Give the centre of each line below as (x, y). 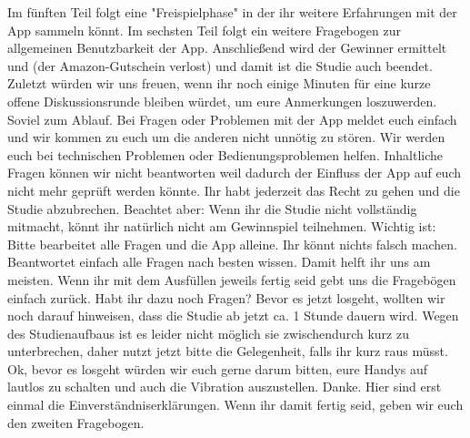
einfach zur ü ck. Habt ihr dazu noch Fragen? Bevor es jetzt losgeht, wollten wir (226, 297)
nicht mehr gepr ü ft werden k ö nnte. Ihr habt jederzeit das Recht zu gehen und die (234, 190)
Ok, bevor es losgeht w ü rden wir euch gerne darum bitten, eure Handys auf (218, 368)
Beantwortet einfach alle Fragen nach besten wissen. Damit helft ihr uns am (219, 262)
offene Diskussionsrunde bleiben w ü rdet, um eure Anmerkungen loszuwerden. (222, 101)
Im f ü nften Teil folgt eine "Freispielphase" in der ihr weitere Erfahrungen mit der (232, 12)
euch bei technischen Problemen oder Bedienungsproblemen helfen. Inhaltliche (225, 154)
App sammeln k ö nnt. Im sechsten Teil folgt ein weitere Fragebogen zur (204, 30)
